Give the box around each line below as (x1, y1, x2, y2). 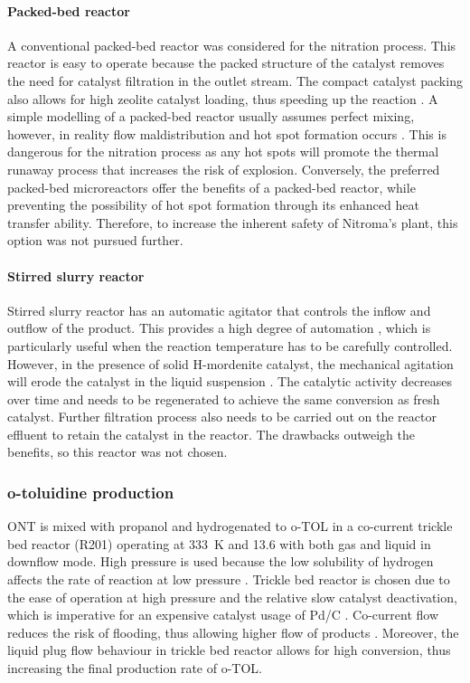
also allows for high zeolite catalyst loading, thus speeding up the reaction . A (7, 89, 438, 108)
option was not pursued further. (7, 231, 183, 250)
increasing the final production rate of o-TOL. (7, 659, 262, 678)
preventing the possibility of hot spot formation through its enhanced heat (7, 195, 419, 214)
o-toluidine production (7, 480, 174, 503)
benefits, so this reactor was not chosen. (7, 442, 228, 461)
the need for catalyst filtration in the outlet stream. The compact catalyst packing (7, 71, 463, 90)
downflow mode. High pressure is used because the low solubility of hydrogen (7, 552, 434, 571)
